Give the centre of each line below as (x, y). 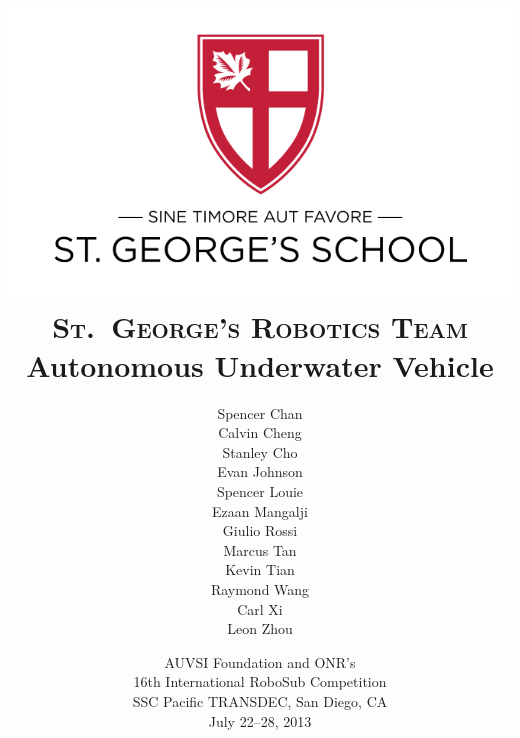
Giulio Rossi (260, 530)
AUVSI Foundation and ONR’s (260, 661)
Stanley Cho (260, 451)
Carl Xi (260, 608)
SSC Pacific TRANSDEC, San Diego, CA (260, 700)
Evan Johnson (260, 471)
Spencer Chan (260, 412)
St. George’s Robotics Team (260, 325)
